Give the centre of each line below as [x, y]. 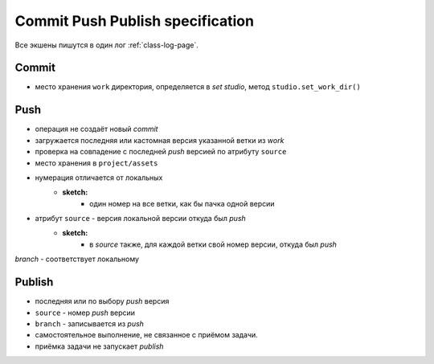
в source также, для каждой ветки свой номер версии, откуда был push [213, 244]
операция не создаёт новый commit [96, 129]
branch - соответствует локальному [77, 259]
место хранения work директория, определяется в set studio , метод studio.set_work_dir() [198, 87]
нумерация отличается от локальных [99, 178]
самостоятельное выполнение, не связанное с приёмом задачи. [147, 335]
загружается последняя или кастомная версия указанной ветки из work [160, 140]
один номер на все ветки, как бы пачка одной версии [182, 203]
